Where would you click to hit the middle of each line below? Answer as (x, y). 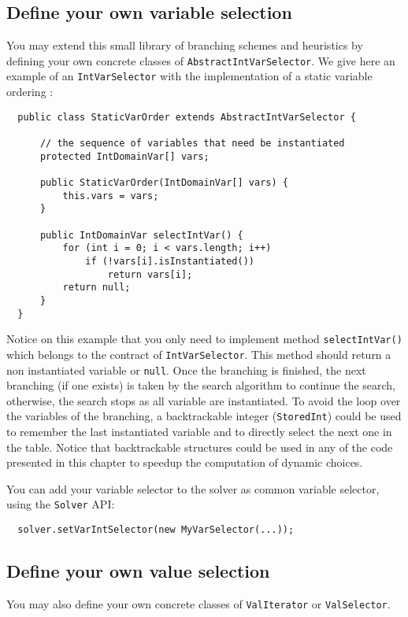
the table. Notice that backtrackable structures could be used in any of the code (200, 447)
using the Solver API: (61, 504)
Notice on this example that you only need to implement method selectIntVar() (204, 339)
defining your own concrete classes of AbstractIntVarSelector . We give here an (201, 60)
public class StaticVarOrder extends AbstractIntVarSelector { (187, 117)
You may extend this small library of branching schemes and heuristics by (185, 45)
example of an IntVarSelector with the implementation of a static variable (189, 76)
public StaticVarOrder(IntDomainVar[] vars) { (164, 182)
